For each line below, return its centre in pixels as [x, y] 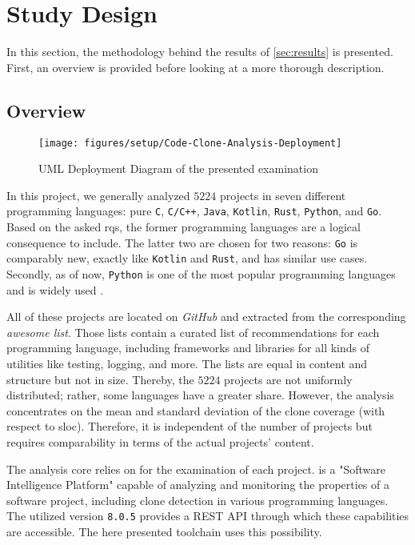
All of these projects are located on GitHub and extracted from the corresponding [206, 317]
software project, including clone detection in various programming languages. [198, 500]
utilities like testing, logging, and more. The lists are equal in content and [187, 363]
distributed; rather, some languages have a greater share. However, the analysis [200, 395]
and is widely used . [55, 289]
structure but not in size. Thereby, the [100, 379]
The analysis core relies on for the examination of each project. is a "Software [196, 469]
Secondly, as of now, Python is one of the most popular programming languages [201, 273]
